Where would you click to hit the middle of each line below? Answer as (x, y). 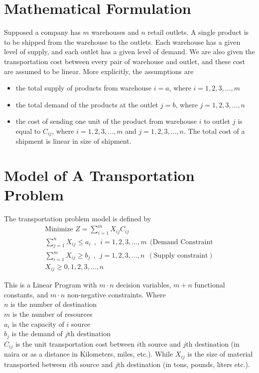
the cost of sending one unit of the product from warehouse (106, 121)
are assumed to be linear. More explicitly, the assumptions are (99, 71)
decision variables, (144, 285)
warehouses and (115, 32)
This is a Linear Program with (51, 285)
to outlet (217, 121)
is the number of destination (54, 304)
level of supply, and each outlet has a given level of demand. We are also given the (129, 51)
